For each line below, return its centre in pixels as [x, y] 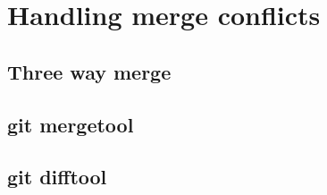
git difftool [57, 177]
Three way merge [89, 71]
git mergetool [71, 124]
